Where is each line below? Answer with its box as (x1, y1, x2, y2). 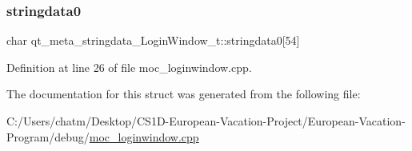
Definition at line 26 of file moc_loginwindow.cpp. (6, 58, 252, 75)
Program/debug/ (6, 128, 90, 145)
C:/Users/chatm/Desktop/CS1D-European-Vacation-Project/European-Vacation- (6, 113, 406, 129)
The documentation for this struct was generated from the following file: (6, 85, 361, 102)
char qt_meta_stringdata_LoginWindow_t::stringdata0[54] (6, 32, 300, 49)
